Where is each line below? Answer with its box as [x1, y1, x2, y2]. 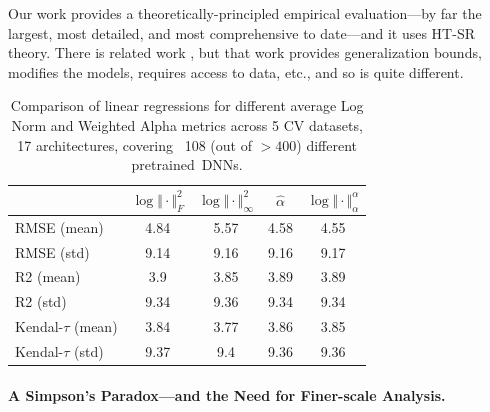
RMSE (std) [15, 241, 90, 262]
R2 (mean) [15, 266, 81, 287]
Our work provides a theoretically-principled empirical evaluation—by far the [8, 3, 482, 23]
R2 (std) [15, 291, 67, 312]
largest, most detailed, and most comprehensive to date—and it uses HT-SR [8, 22, 475, 43]
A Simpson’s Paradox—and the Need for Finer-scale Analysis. [8, 384, 446, 405]
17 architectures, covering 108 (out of [17, 134, 252, 155]
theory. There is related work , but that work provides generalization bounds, [8, 42, 482, 63]
